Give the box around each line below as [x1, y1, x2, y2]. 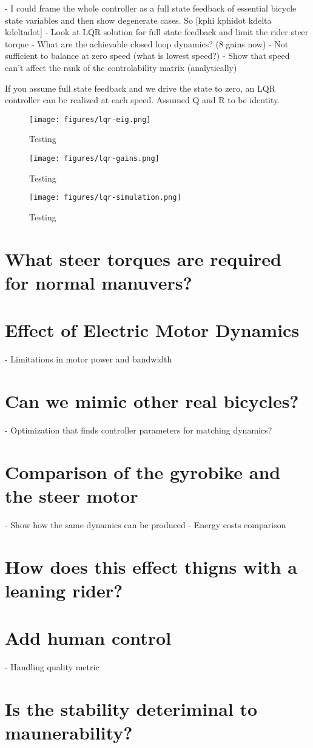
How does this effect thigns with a [5, 554, 297, 579]
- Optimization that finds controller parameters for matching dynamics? [5, 423, 272, 436]
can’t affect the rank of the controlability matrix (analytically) [5, 61, 237, 73]
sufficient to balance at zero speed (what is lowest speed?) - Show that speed [5, 49, 290, 62]
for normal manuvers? [5, 270, 192, 294]
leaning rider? [5, 577, 123, 602]
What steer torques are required [5, 246, 281, 271]
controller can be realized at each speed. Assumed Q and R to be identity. [5, 93, 280, 106]
